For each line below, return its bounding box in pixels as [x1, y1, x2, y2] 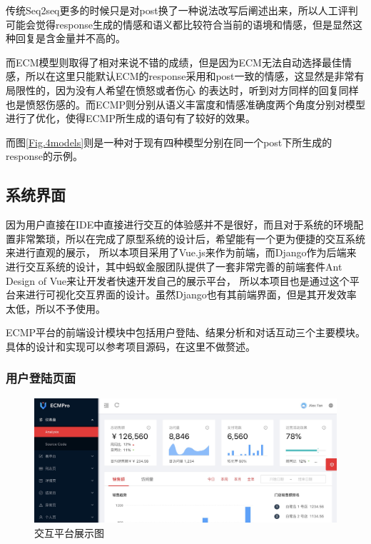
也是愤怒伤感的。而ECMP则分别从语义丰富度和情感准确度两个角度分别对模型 [6, 96, 366, 111]
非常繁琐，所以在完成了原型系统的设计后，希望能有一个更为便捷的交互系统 [15, 231, 365, 246]
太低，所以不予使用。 [6, 301, 106, 316]
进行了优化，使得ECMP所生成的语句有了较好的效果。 [6, 111, 256, 126]
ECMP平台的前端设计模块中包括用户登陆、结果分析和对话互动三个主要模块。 [6, 325, 366, 340]
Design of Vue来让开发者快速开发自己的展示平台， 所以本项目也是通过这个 [6, 273, 350, 288]
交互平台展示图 [34, 525, 104, 540]
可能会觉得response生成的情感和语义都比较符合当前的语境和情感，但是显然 [6, 16, 352, 31]
